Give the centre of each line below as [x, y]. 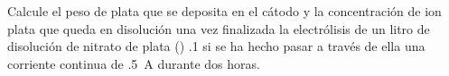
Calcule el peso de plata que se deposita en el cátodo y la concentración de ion [224, 11]
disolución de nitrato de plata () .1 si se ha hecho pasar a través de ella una [216, 46]
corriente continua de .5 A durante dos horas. [134, 63]
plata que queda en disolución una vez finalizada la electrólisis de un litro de [219, 28]
